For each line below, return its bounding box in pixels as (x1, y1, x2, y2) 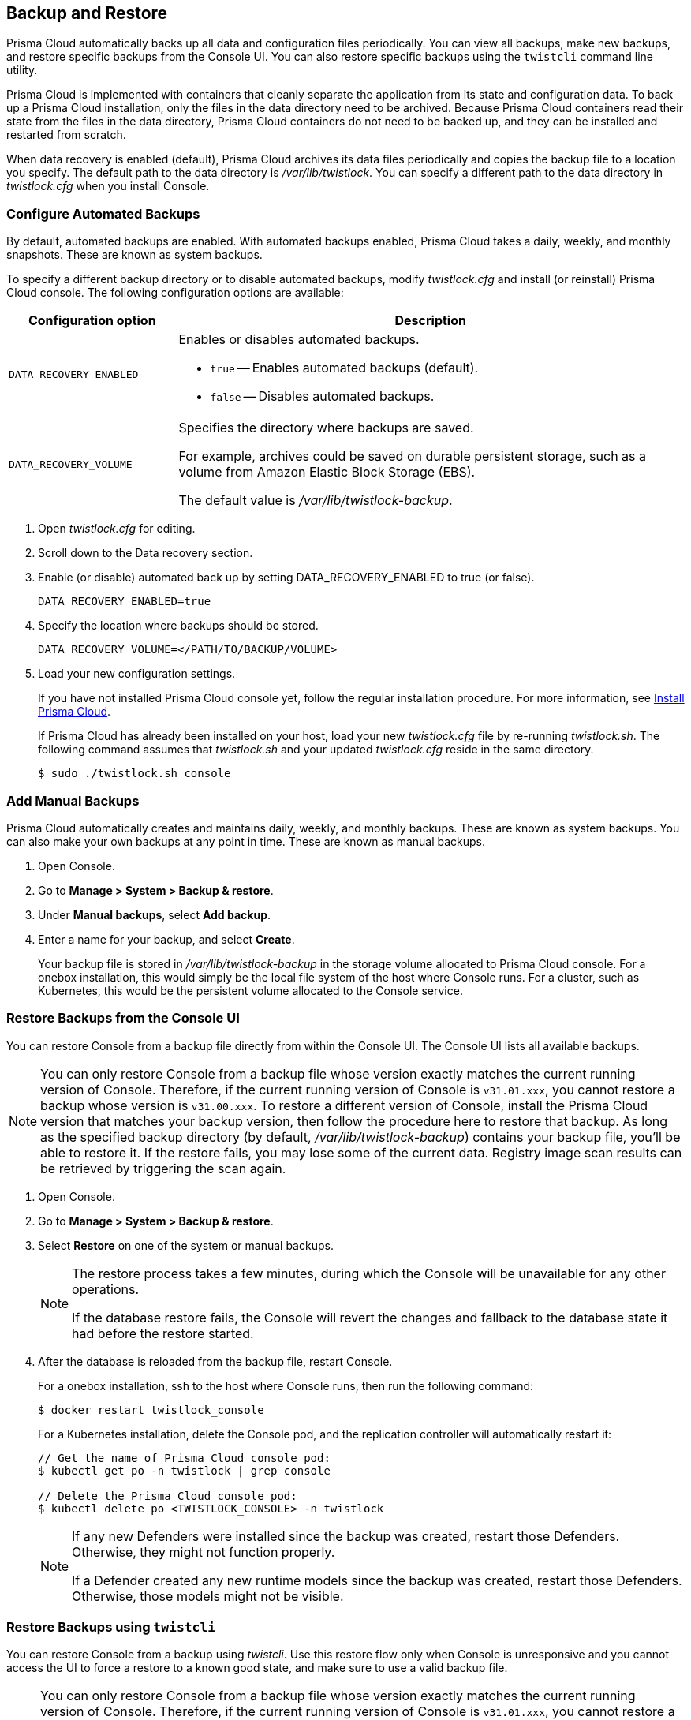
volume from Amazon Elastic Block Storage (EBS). (178, 464, 476, 480)
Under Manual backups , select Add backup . (38, 907, 271, 922)
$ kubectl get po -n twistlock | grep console (38, 1464, 331, 1477)
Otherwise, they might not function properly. (72, 1543, 335, 1560)
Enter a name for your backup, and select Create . (38, 932, 295, 946)
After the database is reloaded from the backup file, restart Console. (38, 1354, 393, 1368)
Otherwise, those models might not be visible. (72, 1587, 344, 1604)
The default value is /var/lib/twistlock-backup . (178, 492, 453, 509)
